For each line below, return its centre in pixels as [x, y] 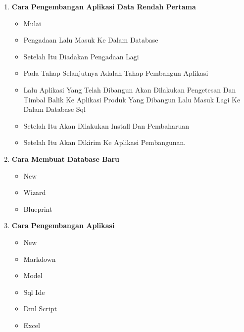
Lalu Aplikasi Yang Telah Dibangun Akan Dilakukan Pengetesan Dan [130, 89]
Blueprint [38, 209]
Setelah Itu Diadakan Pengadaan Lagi [81, 56]
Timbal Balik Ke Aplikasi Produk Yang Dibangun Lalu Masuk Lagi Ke [132, 99]
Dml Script [40, 308]
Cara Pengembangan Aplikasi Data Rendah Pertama [104, 6]
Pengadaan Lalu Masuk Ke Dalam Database [91, 40]
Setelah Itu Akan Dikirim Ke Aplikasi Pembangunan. [105, 142]
